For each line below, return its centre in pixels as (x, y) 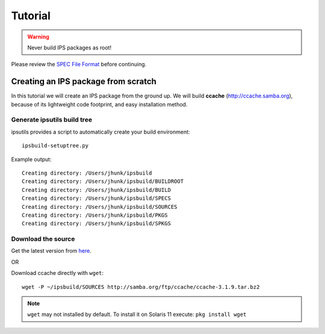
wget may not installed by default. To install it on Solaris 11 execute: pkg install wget (137, 314)
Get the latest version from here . (51, 251)
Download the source (43, 239)
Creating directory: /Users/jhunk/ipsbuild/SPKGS (97, 224)
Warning (38, 37)
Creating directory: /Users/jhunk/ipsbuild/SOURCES (100, 207)
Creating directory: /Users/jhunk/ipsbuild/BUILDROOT (103, 181)
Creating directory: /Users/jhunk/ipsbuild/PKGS (95, 215)
